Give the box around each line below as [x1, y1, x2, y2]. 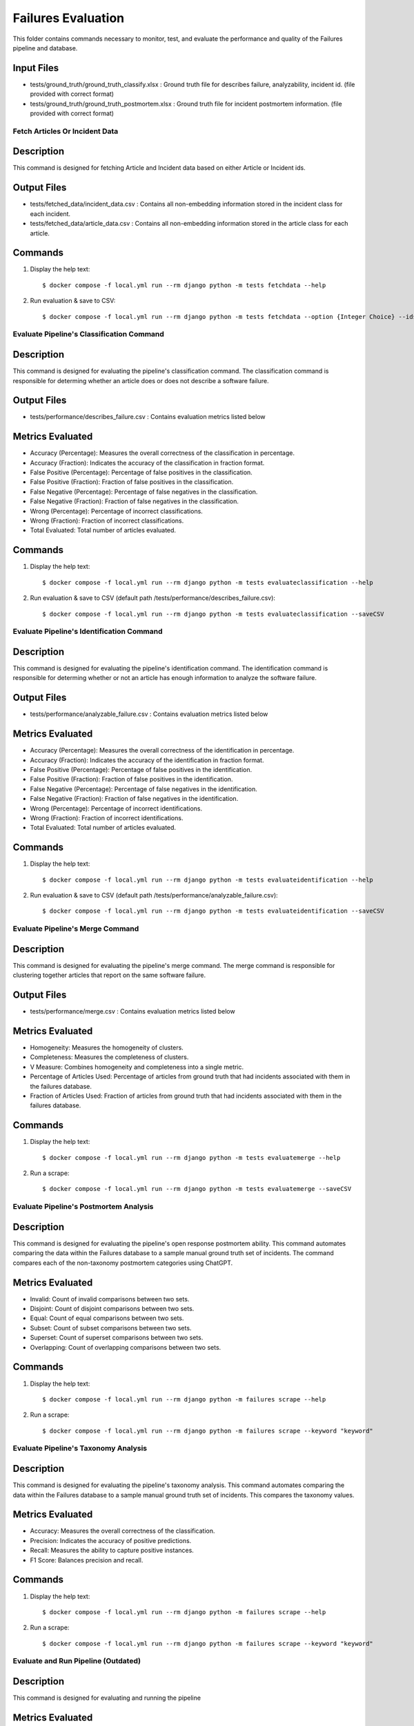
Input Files [12, 62, 59, 74]
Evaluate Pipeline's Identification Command [12, 627, 163, 637]
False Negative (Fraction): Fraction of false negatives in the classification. [30, 497, 239, 505]
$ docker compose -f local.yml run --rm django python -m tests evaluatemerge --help [42, 1154, 341, 1161]
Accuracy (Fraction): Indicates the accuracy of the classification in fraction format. [30, 458, 265, 467]
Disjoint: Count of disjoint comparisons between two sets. [30, 1305, 195, 1313]
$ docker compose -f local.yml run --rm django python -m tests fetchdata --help [42, 281, 326, 289]
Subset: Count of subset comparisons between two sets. [30, 1323, 192, 1332]
